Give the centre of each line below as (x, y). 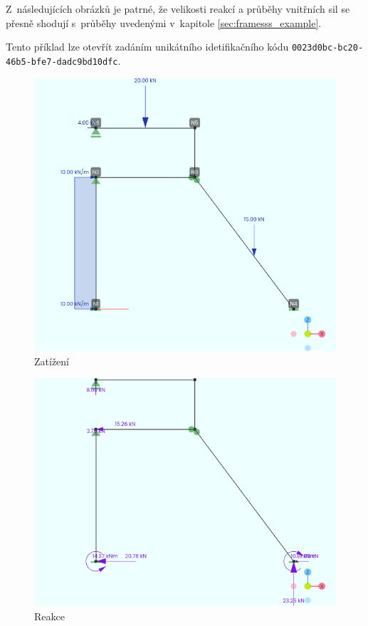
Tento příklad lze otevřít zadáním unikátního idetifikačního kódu (147, 47)
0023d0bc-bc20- (327, 48)
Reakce (49, 616)
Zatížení (52, 361)
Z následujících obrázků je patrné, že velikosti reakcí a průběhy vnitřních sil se (178, 9)
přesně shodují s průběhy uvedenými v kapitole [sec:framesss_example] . (164, 22)
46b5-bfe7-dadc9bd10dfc (62, 62)
